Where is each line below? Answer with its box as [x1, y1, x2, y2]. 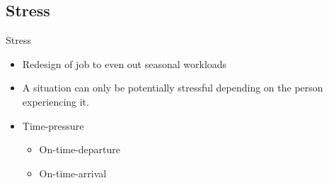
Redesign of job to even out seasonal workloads [22, 56, 227, 71]
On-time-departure [39, 142, 121, 157]
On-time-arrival [39, 165, 107, 180]
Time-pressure [22, 118, 84, 133]
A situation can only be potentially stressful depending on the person [22, 80, 323, 95]
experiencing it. [22, 94, 89, 109]
